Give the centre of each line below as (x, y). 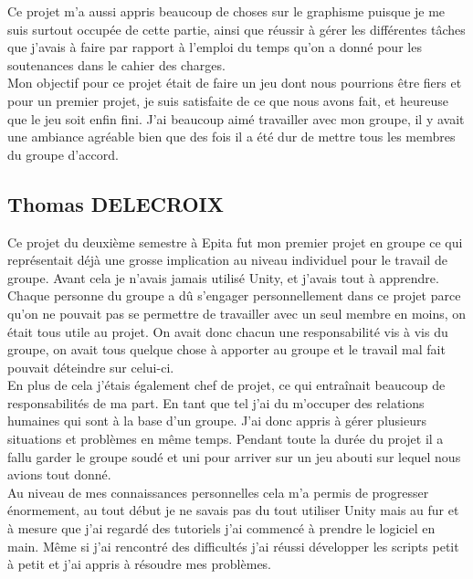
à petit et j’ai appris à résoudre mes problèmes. (140, 564)
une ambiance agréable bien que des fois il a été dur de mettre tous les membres (231, 137)
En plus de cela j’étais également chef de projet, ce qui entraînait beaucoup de (226, 385)
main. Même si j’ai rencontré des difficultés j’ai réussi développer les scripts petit (233, 546)
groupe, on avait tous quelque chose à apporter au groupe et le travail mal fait (226, 349)
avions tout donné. (59, 474)
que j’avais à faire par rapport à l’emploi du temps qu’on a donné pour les (215, 47)
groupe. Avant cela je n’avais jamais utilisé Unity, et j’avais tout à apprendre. (223, 277)
